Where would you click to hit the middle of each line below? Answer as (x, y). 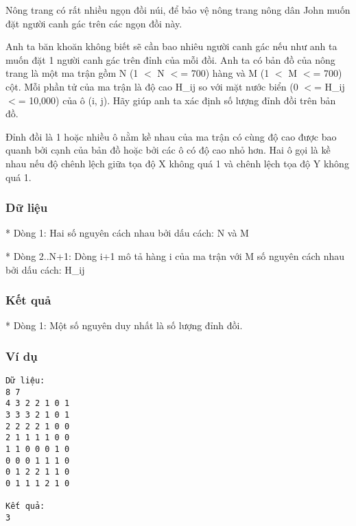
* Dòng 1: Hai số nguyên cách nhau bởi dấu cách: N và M (127, 233)
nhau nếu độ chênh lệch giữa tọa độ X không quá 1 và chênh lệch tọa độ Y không (177, 163)
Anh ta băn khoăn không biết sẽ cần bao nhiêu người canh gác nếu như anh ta (171, 46)
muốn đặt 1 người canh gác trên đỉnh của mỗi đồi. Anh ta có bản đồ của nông (170, 59)
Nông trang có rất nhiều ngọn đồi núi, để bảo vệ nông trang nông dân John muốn (178, 10)
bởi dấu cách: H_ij (45, 269)
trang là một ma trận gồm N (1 (72, 73)
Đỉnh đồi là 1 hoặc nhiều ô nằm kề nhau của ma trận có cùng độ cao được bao (171, 136)
